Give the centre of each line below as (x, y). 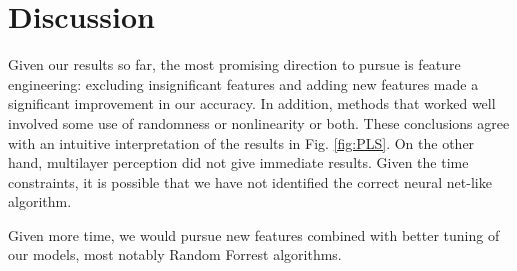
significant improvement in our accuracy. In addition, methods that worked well (252, 103)
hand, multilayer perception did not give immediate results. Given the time (238, 162)
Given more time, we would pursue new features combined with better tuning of (254, 234)
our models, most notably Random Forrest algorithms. (175, 254)
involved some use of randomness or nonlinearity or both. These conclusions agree (259, 122)
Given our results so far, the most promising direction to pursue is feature (234, 64)
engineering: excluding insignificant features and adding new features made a (243, 83)
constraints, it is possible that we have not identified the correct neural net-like (250, 181)
